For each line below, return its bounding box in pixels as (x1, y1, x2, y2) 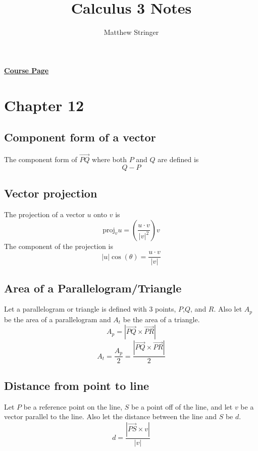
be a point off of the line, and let (131, 401, 233, 412)
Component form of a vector (4, 129, 156, 145)
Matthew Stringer (104, 27, 159, 37)
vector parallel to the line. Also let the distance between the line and (4, 411, 217, 422)
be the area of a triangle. (123, 314, 200, 324)
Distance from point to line (4, 377, 149, 393)
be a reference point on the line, (23, 401, 123, 412)
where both (92, 154, 127, 165)
